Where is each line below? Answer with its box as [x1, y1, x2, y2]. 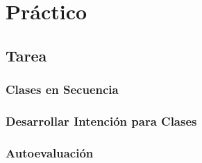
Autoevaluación [6, 144, 94, 161]
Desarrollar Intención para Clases [6, 112, 197, 129]
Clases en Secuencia [6, 81, 119, 98]
